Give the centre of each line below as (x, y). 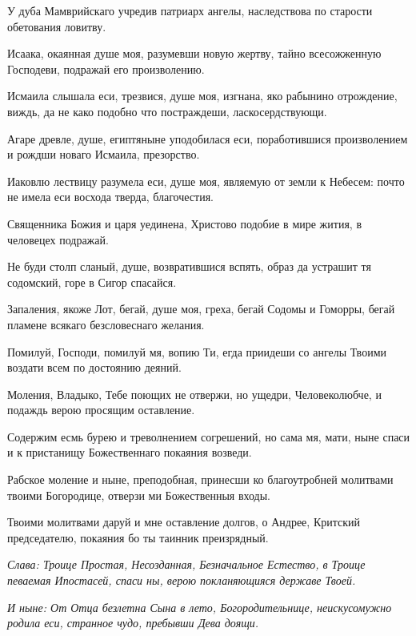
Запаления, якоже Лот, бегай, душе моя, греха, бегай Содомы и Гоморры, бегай (201, 309)
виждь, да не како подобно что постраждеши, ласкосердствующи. (167, 111)
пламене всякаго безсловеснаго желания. (106, 324)
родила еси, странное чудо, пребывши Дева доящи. (133, 623)
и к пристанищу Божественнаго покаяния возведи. (130, 452)
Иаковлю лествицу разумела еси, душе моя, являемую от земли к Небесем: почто (206, 181)
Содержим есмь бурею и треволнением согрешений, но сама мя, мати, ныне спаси (209, 436)
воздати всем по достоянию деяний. (94, 367)
